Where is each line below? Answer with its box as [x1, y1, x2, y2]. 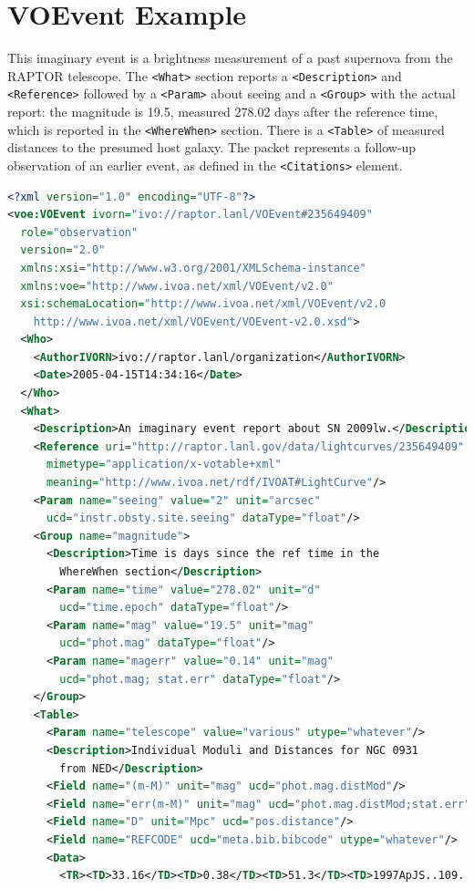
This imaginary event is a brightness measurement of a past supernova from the [7, 48, 453, 67]
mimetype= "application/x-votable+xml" [46, 458, 282, 471]
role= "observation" [20, 225, 139, 239]
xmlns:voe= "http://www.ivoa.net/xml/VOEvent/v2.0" [20, 279, 334, 293]
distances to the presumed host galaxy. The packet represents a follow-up [7, 138, 417, 157]
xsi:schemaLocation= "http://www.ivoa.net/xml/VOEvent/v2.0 [20, 297, 386, 311]
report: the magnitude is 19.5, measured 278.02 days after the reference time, [7, 102, 438, 121]
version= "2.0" [20, 243, 106, 257]
